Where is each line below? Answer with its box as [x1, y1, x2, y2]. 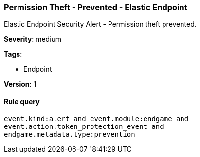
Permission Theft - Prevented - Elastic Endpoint [4, 2, 187, 12]
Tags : [4, 50, 22, 59]
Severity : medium [4, 35, 62, 44]
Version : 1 [4, 80, 36, 89]
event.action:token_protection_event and [4, 122, 164, 130]
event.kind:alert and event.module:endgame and [4, 114, 189, 123]
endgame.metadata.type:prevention [4, 130, 135, 138]
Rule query [4, 97, 40, 106]
